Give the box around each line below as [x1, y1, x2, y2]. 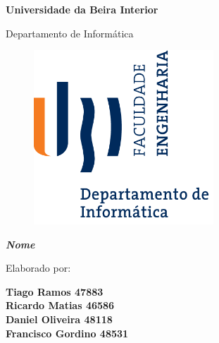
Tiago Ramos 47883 [6, 284, 104, 299]
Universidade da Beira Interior [6, 2, 158, 16]
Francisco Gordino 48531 [6, 325, 129, 340]
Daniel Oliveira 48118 [6, 312, 113, 327]
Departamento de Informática [6, 25, 134, 40]
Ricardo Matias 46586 [6, 298, 115, 313]
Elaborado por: [6, 260, 71, 275]
